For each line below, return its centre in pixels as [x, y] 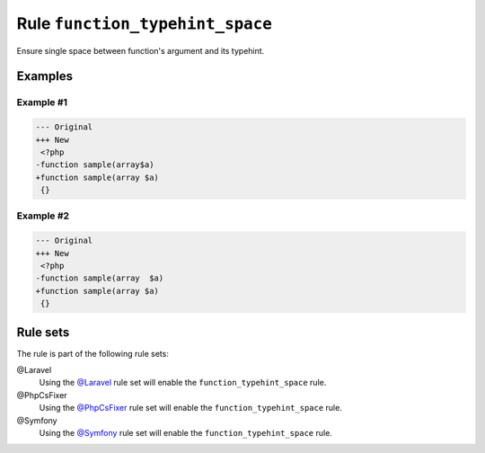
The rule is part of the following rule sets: [93, 353]
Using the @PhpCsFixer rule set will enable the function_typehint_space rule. [191, 408]
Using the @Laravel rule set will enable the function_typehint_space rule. [183, 383]
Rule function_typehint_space [145, 23]
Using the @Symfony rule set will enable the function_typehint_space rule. [185, 433]
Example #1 [42, 102]
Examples [45, 76]
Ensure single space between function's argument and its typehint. [141, 50]
